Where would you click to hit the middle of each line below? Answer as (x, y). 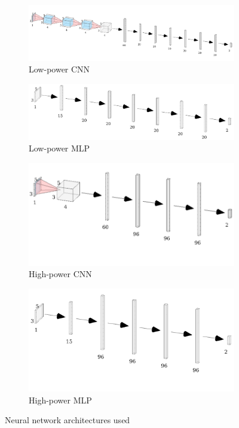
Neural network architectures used (68, 420)
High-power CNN (60, 274)
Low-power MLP (59, 148)
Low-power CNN (59, 69)
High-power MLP (60, 400)
